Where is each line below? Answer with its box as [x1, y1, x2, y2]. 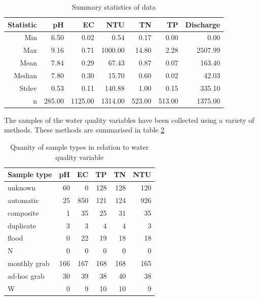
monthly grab [8, 258, 50, 269]
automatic [8, 194, 39, 205]
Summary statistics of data [72, 2, 156, 12]
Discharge [185, 19, 220, 29]
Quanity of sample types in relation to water [10, 141, 149, 152]
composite [8, 207, 39, 218]
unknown [8, 182, 36, 192]
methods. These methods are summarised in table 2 [4, 124, 165, 135]
